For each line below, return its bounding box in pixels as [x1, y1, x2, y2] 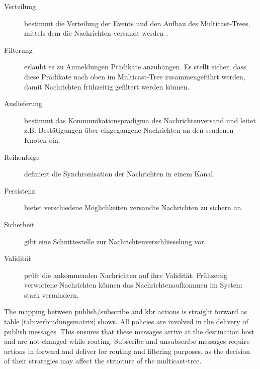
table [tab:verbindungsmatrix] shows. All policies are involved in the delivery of [4, 316, 248, 327]
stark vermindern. [24, 289, 79, 300]
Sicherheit [4, 219, 35, 229]
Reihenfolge [4, 151, 40, 162]
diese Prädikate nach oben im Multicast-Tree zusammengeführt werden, [24, 71, 245, 81]
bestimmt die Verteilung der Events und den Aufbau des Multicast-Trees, [24, 18, 250, 28]
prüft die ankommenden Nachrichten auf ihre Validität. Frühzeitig [24, 269, 228, 280]
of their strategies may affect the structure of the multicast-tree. [4, 355, 202, 366]
